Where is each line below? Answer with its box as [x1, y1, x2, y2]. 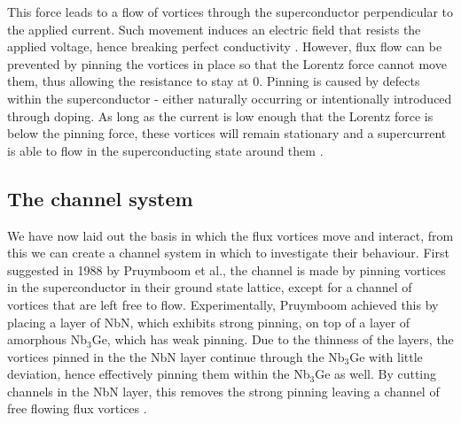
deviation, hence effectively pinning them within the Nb [7, 365, 310, 383]
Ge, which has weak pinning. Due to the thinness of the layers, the [91, 330, 454, 349]
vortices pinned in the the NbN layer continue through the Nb [7, 347, 345, 365]
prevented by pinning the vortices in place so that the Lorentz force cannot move [7, 54, 447, 73]
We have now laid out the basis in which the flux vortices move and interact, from [7, 226, 454, 244]
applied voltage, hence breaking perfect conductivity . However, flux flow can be [7, 37, 442, 56]
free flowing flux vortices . [7, 399, 147, 418]
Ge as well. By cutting [315, 365, 437, 383]
